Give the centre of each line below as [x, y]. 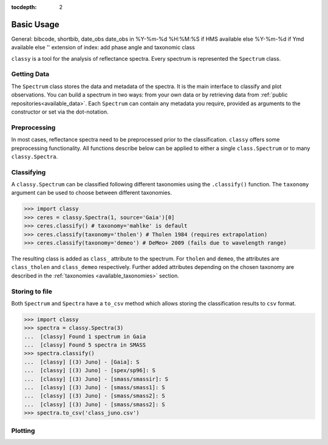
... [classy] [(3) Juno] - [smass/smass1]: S [94, 388]
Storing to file [32, 291]
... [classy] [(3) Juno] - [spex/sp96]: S [90, 371]
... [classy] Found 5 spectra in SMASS [85, 345]
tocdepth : [24, 7]
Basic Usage [35, 24]
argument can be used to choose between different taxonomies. [92, 193]
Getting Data [30, 74]
